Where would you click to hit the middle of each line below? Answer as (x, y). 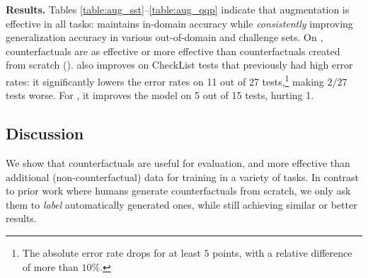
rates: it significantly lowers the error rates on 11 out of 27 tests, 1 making (165, 80)
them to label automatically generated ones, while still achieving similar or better (182, 204)
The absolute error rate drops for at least (111, 252)
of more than (50, 266)
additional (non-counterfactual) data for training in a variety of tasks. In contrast (183, 176)
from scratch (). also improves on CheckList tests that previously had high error (179, 65)
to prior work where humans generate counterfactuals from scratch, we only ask (178, 191)
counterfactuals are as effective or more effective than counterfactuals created (173, 51)
